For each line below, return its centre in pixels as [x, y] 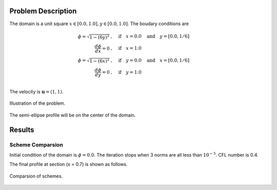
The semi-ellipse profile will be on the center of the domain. [73, 115]
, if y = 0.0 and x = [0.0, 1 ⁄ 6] [150, 60]
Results [22, 130]
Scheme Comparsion [36, 145]
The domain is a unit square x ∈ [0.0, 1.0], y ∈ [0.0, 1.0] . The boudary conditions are [99, 24]
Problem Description [43, 11]
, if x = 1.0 [126, 48]
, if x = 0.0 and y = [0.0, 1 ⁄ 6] [150, 36]
